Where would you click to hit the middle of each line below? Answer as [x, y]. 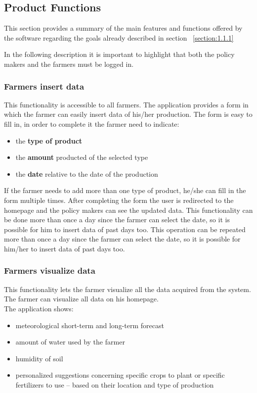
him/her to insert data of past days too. [64, 248]
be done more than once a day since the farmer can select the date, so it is [117, 220]
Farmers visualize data [50, 270]
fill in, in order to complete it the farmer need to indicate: [92, 123]
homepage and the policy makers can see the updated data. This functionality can [128, 210]
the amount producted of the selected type [82, 157]
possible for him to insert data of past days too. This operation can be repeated [125, 229]
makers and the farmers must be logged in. [69, 64]
